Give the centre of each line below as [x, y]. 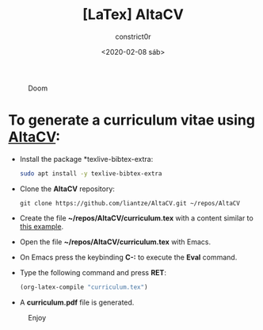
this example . [42, 226]
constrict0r [133, 36]
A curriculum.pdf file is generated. [77, 302]
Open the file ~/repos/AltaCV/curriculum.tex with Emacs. [115, 242]
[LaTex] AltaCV [133, 15]
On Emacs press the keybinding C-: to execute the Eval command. [128, 257]
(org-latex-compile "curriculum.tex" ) [84, 287]
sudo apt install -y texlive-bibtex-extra [91, 173]
